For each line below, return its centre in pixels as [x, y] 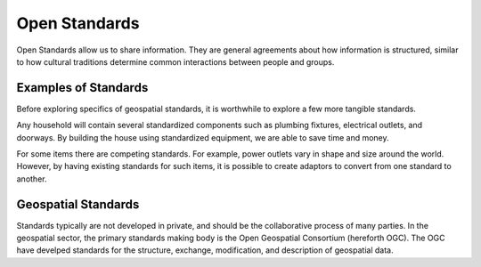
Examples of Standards [82, 88]
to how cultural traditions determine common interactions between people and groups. [175, 61]
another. [32, 179]
